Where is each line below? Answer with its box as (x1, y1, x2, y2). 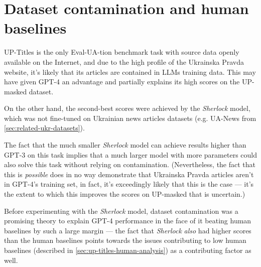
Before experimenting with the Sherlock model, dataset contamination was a (4, 205, 238, 216)
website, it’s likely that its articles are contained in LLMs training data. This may (4, 66, 256, 77)
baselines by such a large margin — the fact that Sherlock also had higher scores (4, 225, 251, 235)
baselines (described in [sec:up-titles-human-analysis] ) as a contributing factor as (4, 245, 251, 255)
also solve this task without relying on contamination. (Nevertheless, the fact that (4, 159, 256, 170)
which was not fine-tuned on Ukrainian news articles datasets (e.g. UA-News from (4, 112, 256, 123)
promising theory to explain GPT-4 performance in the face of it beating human (4, 215, 251, 226)
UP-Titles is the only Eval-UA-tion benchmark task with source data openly (4, 47, 239, 57)
